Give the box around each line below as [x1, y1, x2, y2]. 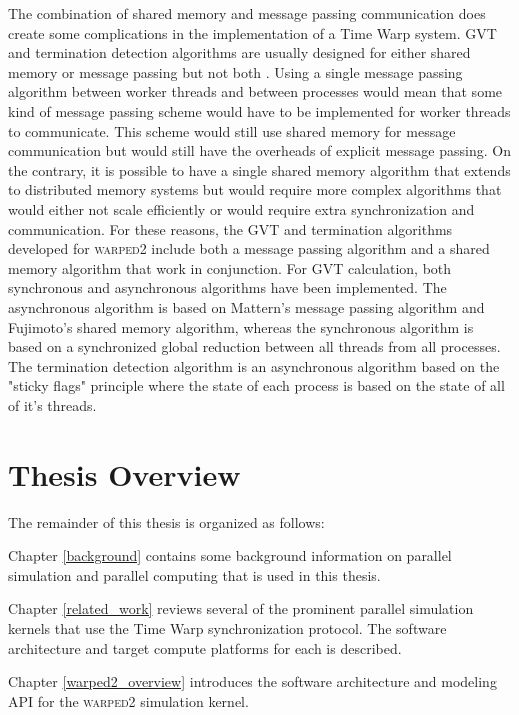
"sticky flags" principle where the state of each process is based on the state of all [8, 375, 505, 396]
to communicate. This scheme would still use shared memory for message [8, 120, 456, 141]
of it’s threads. [8, 394, 97, 415]
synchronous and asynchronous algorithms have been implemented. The [8, 277, 447, 298]
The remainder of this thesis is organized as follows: [8, 511, 325, 532]
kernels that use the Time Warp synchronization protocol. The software [8, 617, 447, 638]
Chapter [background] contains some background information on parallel [8, 545, 452, 566]
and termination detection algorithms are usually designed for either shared [8, 42, 471, 63]
